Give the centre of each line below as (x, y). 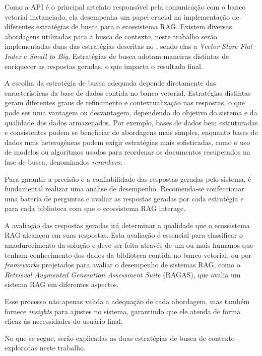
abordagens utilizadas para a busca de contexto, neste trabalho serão (111, 36)
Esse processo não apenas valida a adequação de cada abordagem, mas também (127, 301)
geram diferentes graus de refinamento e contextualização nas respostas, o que (125, 102)
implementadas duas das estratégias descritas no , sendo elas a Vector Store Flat (128, 46)
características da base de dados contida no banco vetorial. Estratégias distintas (128, 92)
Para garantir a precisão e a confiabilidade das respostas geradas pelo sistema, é (128, 179)
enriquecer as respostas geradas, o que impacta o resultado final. (104, 66)
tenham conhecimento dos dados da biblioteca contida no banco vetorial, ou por (128, 255)
